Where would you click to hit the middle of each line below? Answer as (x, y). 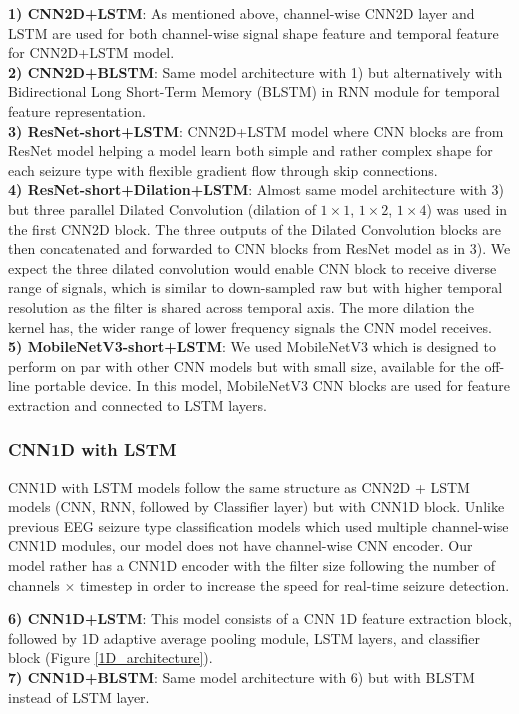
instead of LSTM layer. (79, 696)
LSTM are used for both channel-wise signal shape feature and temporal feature (253, 32)
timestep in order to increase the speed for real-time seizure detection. (295, 584)
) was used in (467, 208)
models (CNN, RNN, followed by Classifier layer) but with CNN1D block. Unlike (256, 506)
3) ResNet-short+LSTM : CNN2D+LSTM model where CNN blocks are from (256, 130)
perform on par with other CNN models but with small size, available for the (244, 365)
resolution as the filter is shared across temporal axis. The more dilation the (241, 306)
